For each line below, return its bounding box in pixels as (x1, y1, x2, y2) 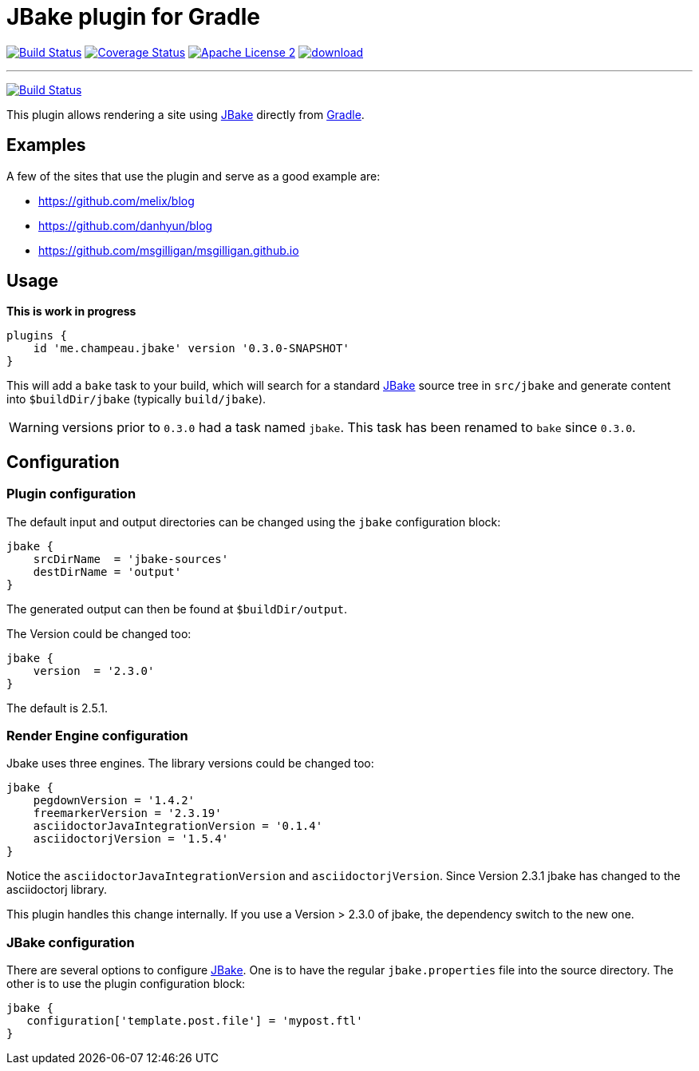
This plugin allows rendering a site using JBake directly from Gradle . (6, 107, 365, 121)
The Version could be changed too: (6, 626, 192, 641)
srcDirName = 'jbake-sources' (33, 552, 229, 565)
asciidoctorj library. (6, 883, 107, 897)
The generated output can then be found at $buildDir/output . (6, 601, 348, 616)
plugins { (6, 329, 67, 343)
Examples (6, 135, 86, 156)
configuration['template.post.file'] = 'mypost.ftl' (26, 1014, 363, 1028)
